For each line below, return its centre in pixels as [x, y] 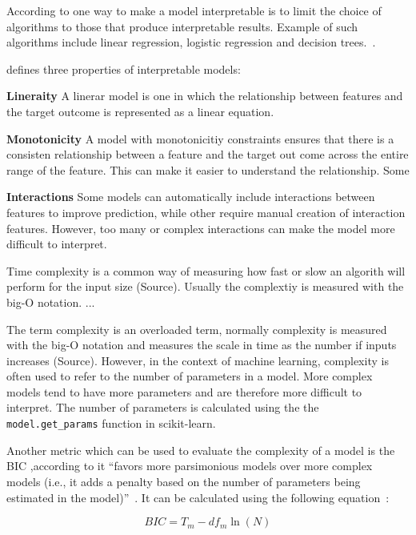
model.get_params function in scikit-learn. [111, 423]
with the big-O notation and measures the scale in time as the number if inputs [202, 345]
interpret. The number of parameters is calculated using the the [163, 407]
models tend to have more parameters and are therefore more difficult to [184, 391]
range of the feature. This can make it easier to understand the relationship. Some [208, 169]
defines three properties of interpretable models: [124, 68]
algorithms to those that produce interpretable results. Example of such [182, 26]
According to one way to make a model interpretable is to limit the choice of [194, 10]
